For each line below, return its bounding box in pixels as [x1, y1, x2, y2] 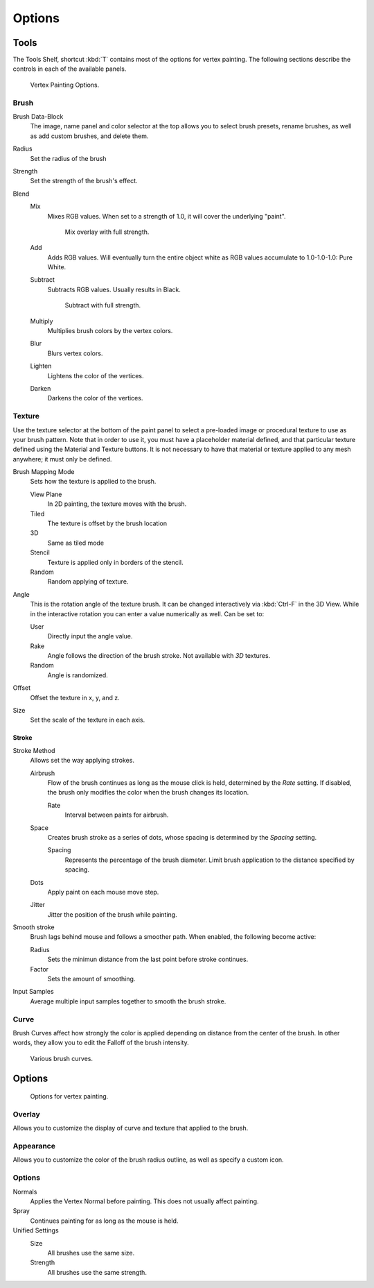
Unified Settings [12, 1226, 59, 1235]
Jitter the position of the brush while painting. [47, 910, 177, 919]
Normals [12, 1187, 37, 1196]
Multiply [30, 316, 53, 325]
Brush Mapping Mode [12, 468, 75, 476]
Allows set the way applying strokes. [30, 756, 135, 765]
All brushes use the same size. [47, 1248, 135, 1257]
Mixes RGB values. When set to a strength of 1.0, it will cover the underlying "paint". [47, 212, 287, 220]
